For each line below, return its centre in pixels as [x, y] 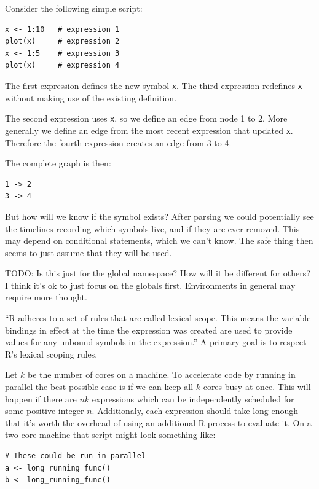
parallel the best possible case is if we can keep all [99, 387]
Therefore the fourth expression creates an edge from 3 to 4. [118, 142]
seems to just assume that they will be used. [89, 252]
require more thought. [46, 297]
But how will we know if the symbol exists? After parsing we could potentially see [159, 216]
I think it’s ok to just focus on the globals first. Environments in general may [150, 285]
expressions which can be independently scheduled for [193, 398]
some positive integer [45, 411]
